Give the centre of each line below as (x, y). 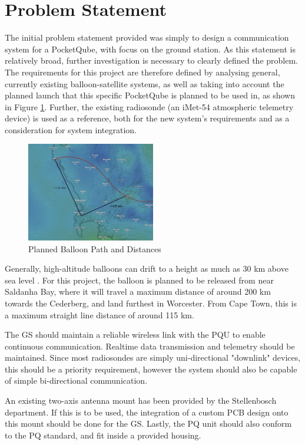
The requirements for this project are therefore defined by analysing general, (142, 72)
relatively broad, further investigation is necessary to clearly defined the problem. (151, 60)
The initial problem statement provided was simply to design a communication (147, 37)
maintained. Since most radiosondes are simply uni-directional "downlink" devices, (153, 357)
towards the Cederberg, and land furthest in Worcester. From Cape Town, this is (151, 303)
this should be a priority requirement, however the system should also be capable (151, 369)
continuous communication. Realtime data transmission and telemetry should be (150, 346)
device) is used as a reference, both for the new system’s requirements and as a (147, 118)
